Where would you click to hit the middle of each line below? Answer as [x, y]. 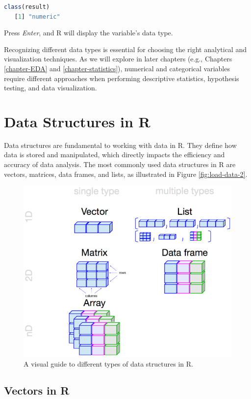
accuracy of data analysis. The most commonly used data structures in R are [120, 164]
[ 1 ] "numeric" [37, 16]
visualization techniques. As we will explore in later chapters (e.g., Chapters [118, 59]
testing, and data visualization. [50, 88]
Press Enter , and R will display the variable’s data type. [88, 33]
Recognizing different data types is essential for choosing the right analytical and [125, 49]
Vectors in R [37, 390]
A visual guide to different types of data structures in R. [108, 363]
